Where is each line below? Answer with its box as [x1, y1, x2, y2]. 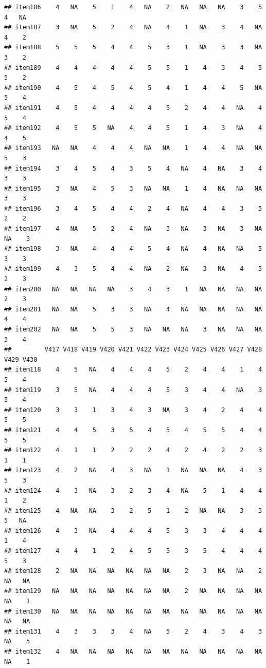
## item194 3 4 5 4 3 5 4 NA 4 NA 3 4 [4, 164, 262, 172]
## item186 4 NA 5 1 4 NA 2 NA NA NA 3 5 [4, 4, 262, 11]
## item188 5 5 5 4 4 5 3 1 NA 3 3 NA [4, 44, 262, 51]
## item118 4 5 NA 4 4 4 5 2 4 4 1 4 [4, 366, 262, 374]
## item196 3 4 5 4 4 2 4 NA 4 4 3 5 [4, 205, 262, 212]
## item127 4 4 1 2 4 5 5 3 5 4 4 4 [4, 547, 262, 555]
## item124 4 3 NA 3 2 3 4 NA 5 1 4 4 [4, 487, 262, 494]
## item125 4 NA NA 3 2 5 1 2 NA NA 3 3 [4, 507, 262, 514]
